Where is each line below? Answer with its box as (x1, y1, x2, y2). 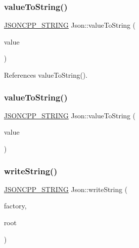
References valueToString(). (4, 70, 88, 80)
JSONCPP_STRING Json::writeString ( (4, 184, 128, 194)
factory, (4, 200, 27, 211)
